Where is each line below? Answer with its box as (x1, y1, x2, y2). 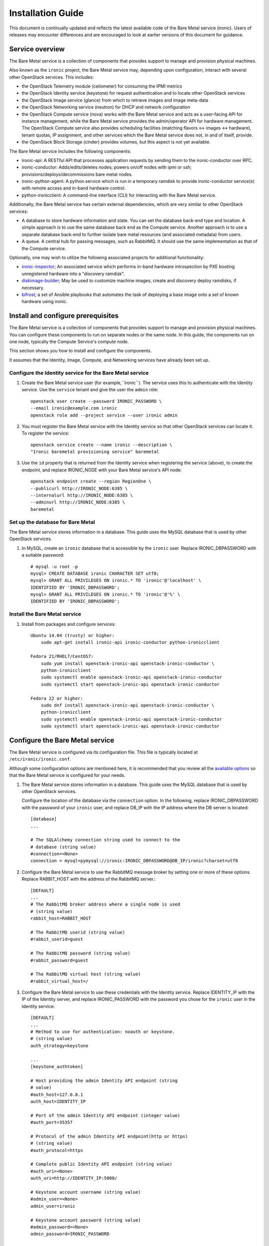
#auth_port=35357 (30, 1119, 73, 1125)
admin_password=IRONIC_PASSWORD (30, 1231, 110, 1237)
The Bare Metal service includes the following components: (9, 148, 132, 154)
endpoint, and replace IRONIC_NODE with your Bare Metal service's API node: (21, 467, 182, 473)
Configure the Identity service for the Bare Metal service (9, 369, 149, 376)
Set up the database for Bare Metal (9, 518, 95, 525)
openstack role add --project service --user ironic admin (30, 412, 178, 418)
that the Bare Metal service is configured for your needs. (9, 773, 126, 779)
